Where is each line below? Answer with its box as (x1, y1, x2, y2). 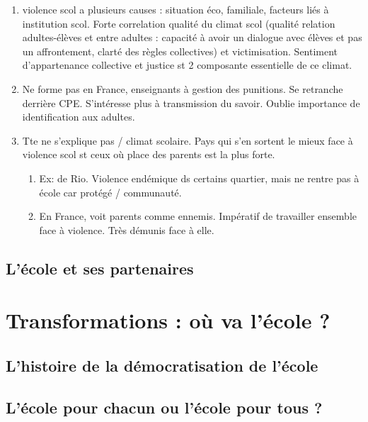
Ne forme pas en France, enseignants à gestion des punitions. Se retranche (22, 81, 343, 96)
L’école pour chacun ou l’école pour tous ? (6, 396, 323, 418)
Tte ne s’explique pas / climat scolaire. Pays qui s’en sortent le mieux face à (22, 133, 353, 148)
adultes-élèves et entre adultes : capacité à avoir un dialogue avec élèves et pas (22, 30, 362, 45)
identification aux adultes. (22, 109, 135, 124)
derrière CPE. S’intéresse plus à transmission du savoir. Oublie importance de (22, 95, 360, 110)
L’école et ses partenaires (6, 257, 194, 279)
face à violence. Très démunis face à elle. (39, 222, 214, 237)
